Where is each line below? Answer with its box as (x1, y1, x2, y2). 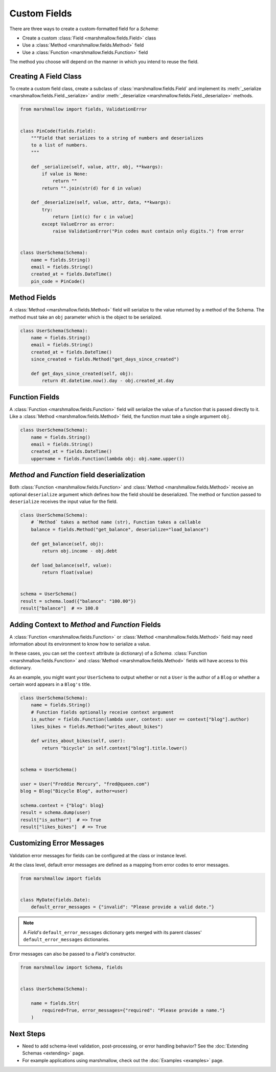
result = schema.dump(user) (20, 810, 90, 815)
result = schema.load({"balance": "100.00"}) (20, 598, 136, 604)
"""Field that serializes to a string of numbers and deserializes (31, 135, 204, 141)
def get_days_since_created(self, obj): (31, 370, 134, 376)
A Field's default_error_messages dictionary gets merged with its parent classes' (23, 929, 202, 935)
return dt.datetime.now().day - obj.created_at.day (41, 378, 174, 384)
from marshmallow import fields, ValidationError (20, 107, 147, 112)
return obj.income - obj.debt (41, 548, 118, 554)
